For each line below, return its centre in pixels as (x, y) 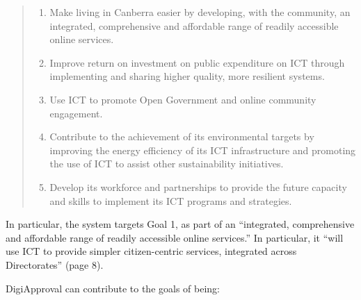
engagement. (76, 113)
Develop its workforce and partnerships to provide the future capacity (198, 186)
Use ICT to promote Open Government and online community (183, 99)
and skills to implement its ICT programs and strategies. (171, 200)
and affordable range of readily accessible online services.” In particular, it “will (175, 237)
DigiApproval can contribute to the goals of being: (113, 288)
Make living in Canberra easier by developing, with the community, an (200, 12)
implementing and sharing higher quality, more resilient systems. (187, 76)
